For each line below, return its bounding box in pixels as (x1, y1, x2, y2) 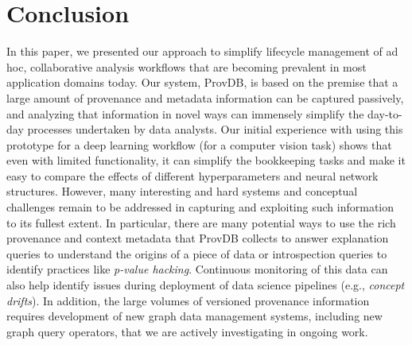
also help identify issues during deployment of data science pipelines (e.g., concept (6, 277, 405, 293)
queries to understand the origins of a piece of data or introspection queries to (6, 245, 387, 262)
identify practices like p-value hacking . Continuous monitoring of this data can (6, 261, 388, 277)
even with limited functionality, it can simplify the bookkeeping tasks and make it (6, 152, 406, 169)
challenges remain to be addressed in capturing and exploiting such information (6, 199, 395, 215)
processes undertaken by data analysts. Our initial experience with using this (27, 121, 403, 138)
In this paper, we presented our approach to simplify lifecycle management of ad (6, 43, 398, 60)
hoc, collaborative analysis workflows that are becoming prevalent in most (6, 58, 367, 75)
